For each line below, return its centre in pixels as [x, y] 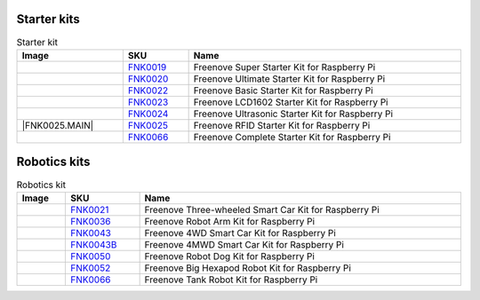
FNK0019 [147, 67]
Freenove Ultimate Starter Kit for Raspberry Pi [289, 78]
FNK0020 [148, 78]
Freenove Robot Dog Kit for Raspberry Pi [230, 256]
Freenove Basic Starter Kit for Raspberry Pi [283, 91]
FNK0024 [148, 114]
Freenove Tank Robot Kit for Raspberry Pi [231, 280]
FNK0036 [91, 221]
